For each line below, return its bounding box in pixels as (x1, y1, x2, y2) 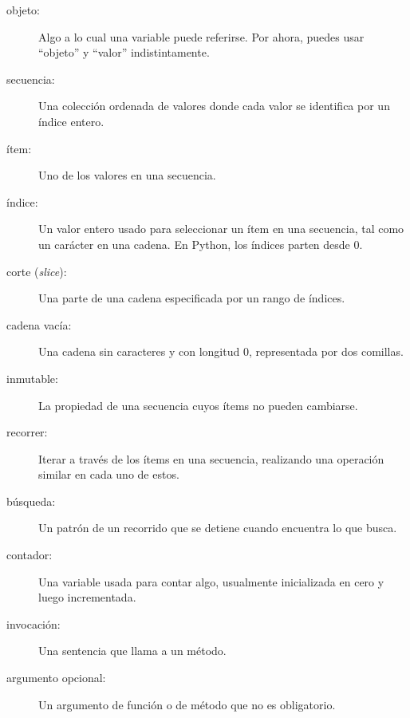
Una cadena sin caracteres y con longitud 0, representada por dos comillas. (38, 343, 404, 360)
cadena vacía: (6, 316, 72, 333)
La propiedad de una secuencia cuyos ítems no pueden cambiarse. (38, 396, 358, 413)
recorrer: (6, 424, 48, 440)
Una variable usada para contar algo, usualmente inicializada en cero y (38, 573, 384, 590)
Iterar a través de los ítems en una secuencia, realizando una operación (38, 450, 384, 467)
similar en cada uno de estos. (38, 466, 179, 483)
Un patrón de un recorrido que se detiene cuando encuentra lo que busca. (38, 519, 397, 536)
